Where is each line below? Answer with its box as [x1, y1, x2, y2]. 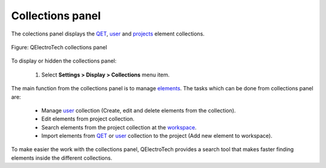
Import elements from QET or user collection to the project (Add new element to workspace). [41, 132, 273, 140]
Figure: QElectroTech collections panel [11, 43, 107, 51]
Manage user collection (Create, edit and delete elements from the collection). [41, 107, 236, 114]
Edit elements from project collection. [41, 115, 135, 123]
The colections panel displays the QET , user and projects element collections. [11, 30, 205, 37]
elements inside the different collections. [11, 154, 113, 161]
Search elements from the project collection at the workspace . [41, 123, 197, 131]
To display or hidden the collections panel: [11, 57, 117, 64]
